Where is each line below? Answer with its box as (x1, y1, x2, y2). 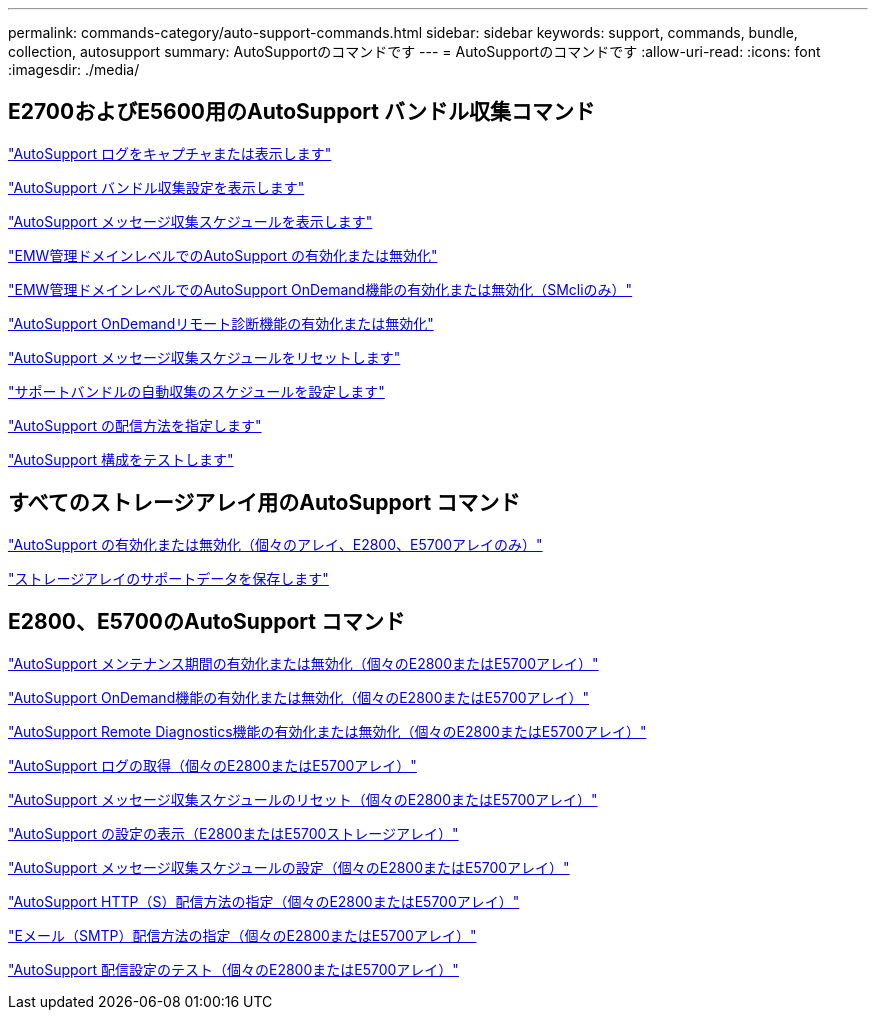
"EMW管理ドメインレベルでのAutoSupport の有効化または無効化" (8, 246, 438, 264)
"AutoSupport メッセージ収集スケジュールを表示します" (8, 212, 373, 230)
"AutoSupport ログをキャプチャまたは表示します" (8, 144, 332, 162)
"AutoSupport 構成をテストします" (8, 450, 234, 468)
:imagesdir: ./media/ (8, 61, 140, 78)
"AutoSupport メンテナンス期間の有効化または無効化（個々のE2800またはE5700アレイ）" (8, 654, 599, 672)
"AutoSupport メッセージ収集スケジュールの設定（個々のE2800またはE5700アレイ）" (8, 858, 570, 876)
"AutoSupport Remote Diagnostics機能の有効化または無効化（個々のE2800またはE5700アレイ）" (8, 722, 647, 740)
